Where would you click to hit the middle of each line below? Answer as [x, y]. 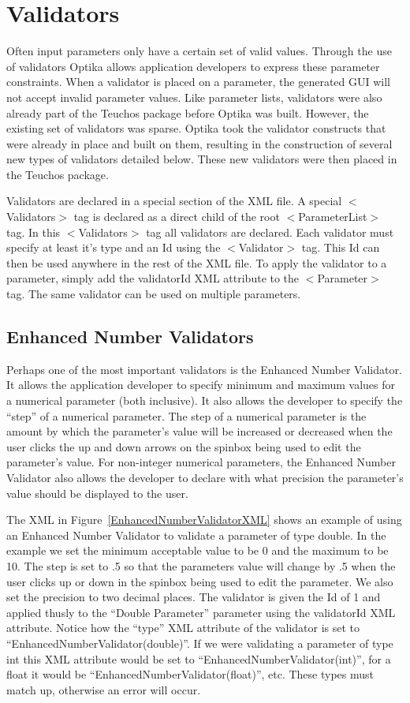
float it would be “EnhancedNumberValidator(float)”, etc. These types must [190, 674]
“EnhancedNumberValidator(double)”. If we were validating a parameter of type [200, 643]
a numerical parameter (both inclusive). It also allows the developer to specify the [205, 400]
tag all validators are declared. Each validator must [270, 232]
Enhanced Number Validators [130, 337]
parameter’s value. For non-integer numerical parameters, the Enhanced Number [201, 462]
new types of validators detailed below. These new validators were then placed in [202, 159]
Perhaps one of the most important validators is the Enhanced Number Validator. [204, 369]
